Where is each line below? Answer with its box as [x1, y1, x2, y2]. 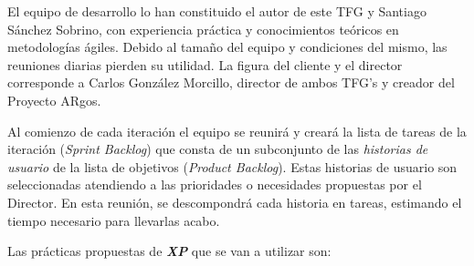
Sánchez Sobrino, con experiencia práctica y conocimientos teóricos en [7, 19, 399, 38]
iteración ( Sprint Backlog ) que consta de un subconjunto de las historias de [7, 139, 428, 159]
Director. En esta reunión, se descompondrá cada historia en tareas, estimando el [7, 192, 462, 211]
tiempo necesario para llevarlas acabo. [7, 210, 220, 230]
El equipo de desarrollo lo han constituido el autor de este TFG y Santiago [7, 2, 427, 20]
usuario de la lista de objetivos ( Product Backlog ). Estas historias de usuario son [7, 157, 458, 176]
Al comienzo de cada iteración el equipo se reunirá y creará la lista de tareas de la [7, 121, 467, 140]
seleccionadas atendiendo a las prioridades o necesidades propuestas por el [7, 175, 422, 194]
